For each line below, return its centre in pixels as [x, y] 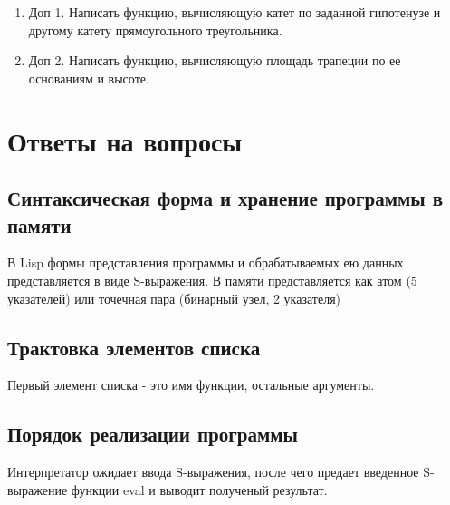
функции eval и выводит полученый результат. [199, 489]
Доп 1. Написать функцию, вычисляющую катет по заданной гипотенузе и [235, 12]
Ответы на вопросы [125, 140]
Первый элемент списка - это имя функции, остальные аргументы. [191, 385]
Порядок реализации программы [153, 434]
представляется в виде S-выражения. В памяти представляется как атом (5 [212, 280]
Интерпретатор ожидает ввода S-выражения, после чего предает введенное [213, 472]
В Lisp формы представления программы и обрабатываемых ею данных [206, 262]
